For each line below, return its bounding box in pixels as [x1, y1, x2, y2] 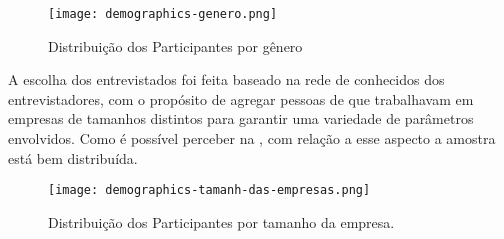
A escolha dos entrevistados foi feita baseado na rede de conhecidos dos [8, 69, 445, 90]
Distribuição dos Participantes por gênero [48, 35, 303, 56]
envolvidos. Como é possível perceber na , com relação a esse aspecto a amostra [8, 128, 496, 149]
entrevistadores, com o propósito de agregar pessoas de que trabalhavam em [8, 88, 474, 109]
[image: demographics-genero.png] [48, 7, 278, 21]
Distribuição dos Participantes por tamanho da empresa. [48, 211, 395, 232]
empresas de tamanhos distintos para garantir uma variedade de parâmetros [8, 108, 474, 129]
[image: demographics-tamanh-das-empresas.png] [48, 183, 371, 198]
